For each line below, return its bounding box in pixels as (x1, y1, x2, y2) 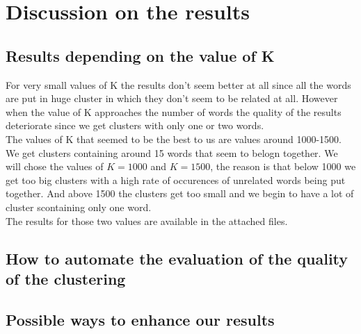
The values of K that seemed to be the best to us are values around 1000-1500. (6, 131, 342, 146)
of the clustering (6, 267, 126, 289)
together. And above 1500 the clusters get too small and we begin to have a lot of (6, 186, 354, 201)
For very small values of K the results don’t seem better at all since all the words (6, 77, 351, 92)
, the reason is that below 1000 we (210, 159, 356, 174)
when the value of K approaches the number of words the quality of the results (6, 104, 342, 119)
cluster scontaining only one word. (6, 199, 152, 214)
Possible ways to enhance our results (6, 308, 275, 330)
